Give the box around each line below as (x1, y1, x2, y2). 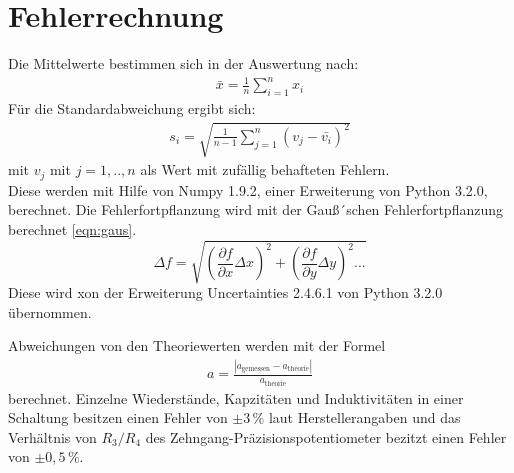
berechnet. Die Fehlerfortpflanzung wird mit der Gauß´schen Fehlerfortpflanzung (8, 199, 503, 220)
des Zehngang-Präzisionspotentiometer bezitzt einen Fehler (145, 426, 507, 447)
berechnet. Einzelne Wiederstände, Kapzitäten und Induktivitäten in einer (8, 387, 464, 408)
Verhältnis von (8, 426, 97, 447)
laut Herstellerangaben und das (268, 407, 461, 428)
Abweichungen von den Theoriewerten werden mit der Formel (8, 335, 386, 356)
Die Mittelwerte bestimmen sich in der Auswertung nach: (8, 53, 359, 74)
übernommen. (8, 301, 92, 322)
